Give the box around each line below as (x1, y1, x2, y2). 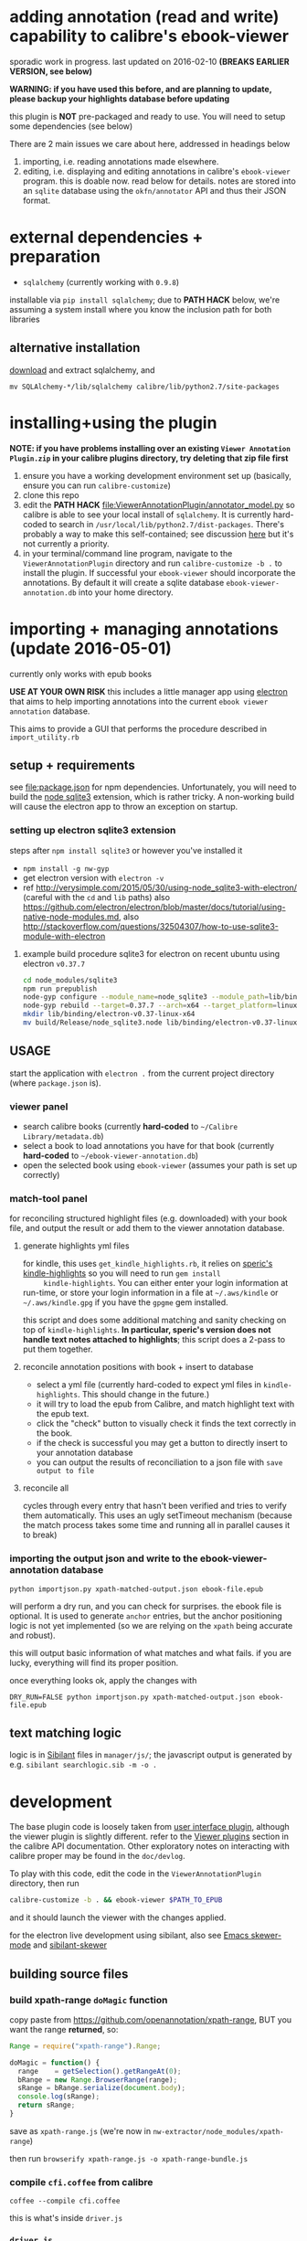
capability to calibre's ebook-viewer (9, 26, 290, 47)
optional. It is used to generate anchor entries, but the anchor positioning (9, 1610, 283, 1621)
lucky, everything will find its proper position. (9, 1657, 179, 1668)
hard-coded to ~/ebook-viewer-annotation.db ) (22, 1150, 199, 1162)
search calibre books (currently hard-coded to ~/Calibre (22, 1121, 238, 1132)
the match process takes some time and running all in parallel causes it (22, 1520, 291, 1531)
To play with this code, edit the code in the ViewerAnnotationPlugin (9, 1868, 262, 1879)
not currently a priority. (22, 537, 110, 549)
